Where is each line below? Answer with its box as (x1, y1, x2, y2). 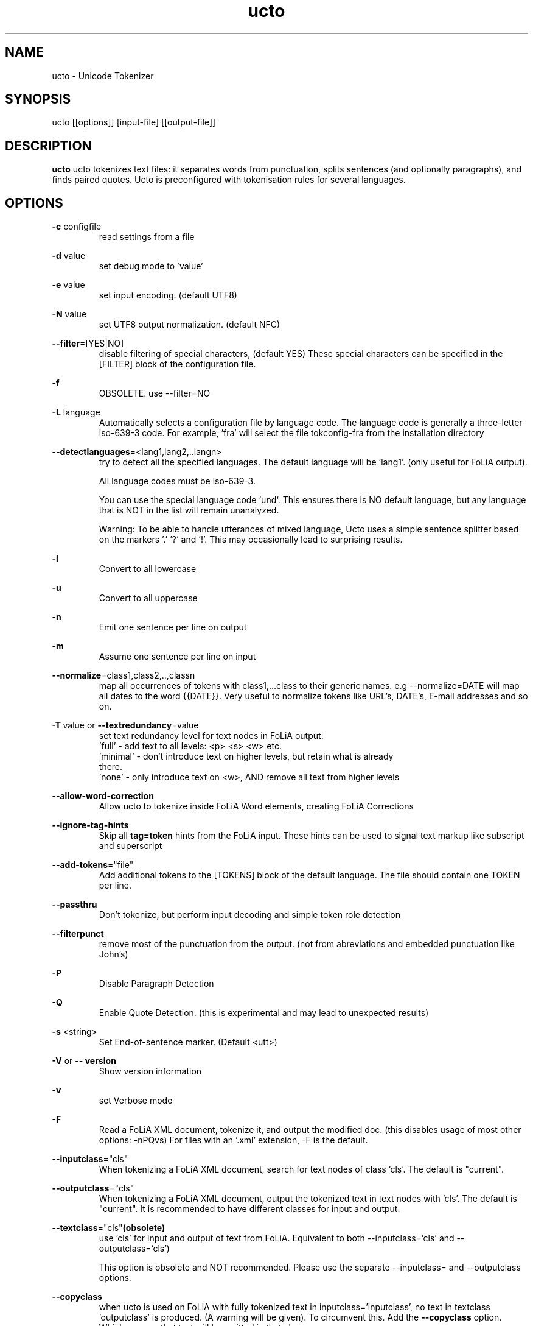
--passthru (52, 899, 97, 910)
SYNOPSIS (5, 91, 71, 107)
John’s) (99, 949, 128, 960)
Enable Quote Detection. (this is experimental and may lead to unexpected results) (99, 1007, 429, 1018)
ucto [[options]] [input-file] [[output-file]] (52, 117, 216, 128)
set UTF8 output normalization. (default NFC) (99, 319, 280, 330)
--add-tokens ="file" (52, 859, 134, 870)
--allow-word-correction (52, 791, 154, 802)
